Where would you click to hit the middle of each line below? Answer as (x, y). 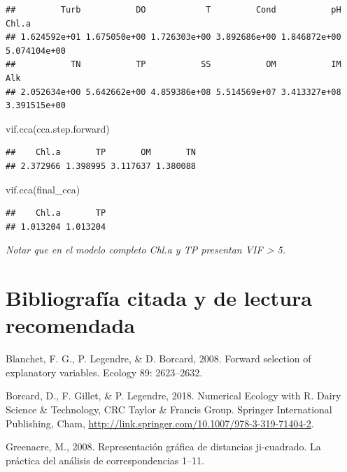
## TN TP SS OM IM (173, 65)
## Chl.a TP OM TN (101, 153)
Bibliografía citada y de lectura (159, 298)
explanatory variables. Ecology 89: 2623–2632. (104, 372)
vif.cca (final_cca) (43, 189)
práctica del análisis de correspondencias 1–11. (105, 460)
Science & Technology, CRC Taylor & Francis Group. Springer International (169, 409)
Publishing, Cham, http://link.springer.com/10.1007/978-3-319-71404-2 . (160, 423)
